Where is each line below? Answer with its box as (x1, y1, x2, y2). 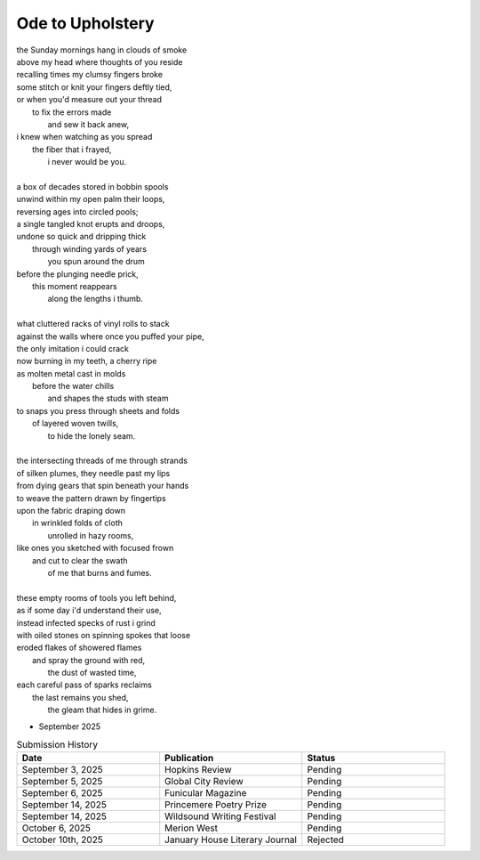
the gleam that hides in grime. (47, 704, 157, 716)
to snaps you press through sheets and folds (16, 405, 180, 416)
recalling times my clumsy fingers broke (16, 69, 164, 80)
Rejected (307, 833, 344, 846)
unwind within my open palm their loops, (16, 194, 165, 205)
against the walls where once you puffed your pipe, (16, 330, 204, 342)
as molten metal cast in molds (16, 368, 126, 378)
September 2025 (38, 721, 101, 732)
